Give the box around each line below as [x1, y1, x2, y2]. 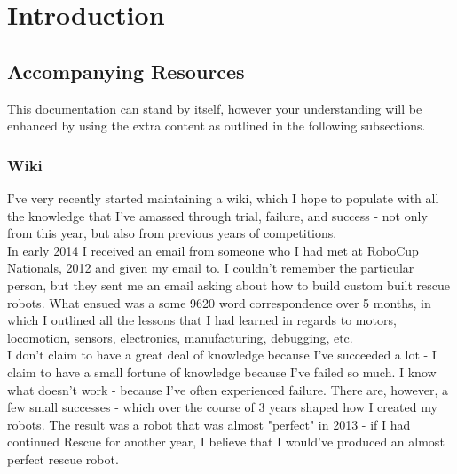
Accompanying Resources [7, 57, 245, 84]
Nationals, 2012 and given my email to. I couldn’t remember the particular [7, 258, 414, 277]
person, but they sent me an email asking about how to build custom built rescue [7, 275, 451, 294]
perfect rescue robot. [7, 449, 119, 468]
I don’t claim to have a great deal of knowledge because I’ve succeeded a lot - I [7, 345, 437, 364]
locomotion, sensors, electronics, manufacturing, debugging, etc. [7, 328, 353, 346]
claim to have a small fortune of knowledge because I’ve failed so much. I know [7, 362, 437, 381]
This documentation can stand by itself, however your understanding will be [7, 99, 422, 117]
